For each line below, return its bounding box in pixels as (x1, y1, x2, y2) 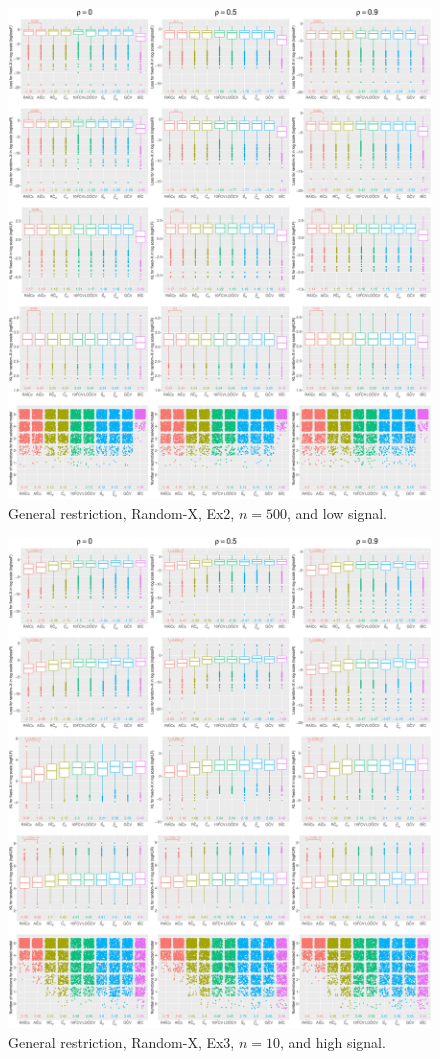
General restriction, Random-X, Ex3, (8, 1032, 235, 1053)
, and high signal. (279, 1032, 386, 1053)
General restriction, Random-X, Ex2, (8, 502, 235, 523)
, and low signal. (286, 502, 388, 523)
